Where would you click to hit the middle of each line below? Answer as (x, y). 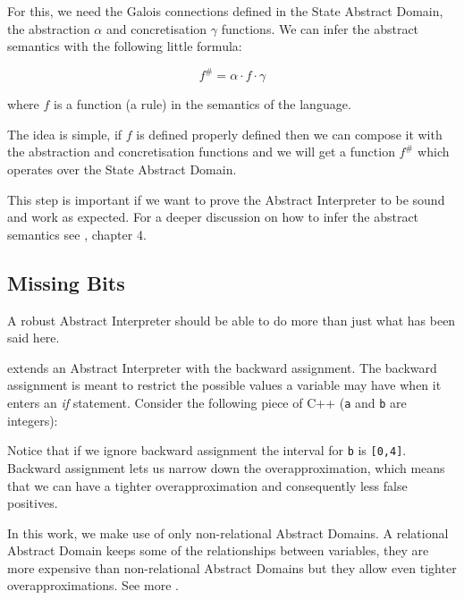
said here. (34, 338)
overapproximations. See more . (93, 585)
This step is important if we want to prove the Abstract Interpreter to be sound (226, 199)
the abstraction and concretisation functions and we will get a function (201, 152)
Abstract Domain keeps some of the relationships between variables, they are (218, 550)
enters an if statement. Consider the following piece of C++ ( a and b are (207, 403)
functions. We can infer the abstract (320, 28)
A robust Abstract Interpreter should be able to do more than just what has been (232, 320)
